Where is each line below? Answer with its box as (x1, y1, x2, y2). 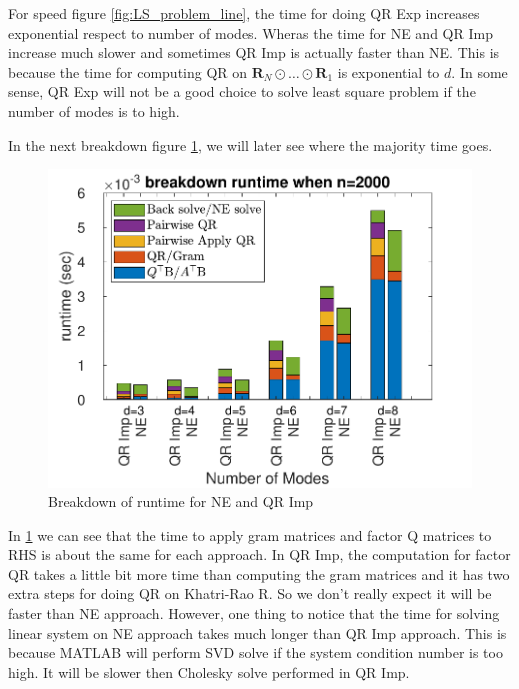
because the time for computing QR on (8, 61, 248, 82)
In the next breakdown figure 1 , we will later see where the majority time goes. (8, 134, 493, 155)
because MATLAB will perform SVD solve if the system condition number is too (8, 642, 503, 663)
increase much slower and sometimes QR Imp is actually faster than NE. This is (8, 42, 500, 63)
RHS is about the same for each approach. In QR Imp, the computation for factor (8, 544, 511, 565)
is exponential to (337, 61, 440, 82)
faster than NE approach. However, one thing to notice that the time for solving (8, 603, 500, 624)
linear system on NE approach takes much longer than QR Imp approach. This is (8, 622, 507, 643)
